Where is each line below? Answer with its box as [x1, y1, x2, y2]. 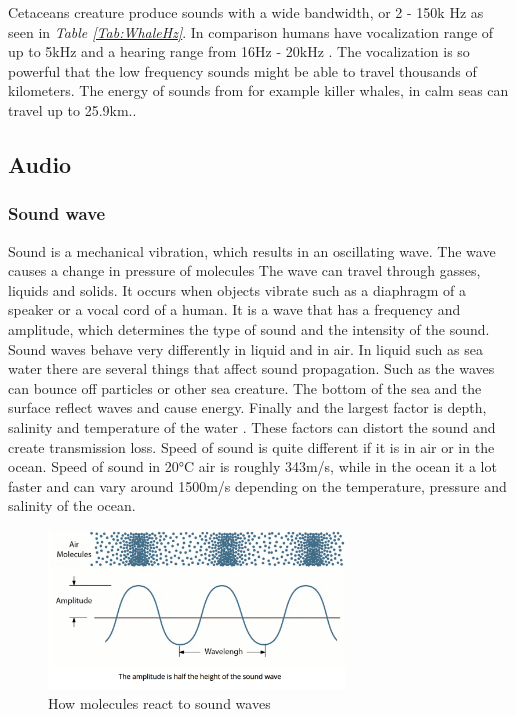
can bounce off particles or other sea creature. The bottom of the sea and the [8, 377, 482, 398]
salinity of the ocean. [8, 495, 136, 516]
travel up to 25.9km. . [8, 99, 137, 120]
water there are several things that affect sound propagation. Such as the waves [8, 358, 495, 379]
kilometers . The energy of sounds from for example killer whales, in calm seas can [8, 80, 509, 101]
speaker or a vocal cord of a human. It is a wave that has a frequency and [8, 299, 461, 320]
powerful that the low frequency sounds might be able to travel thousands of [8, 60, 477, 81]
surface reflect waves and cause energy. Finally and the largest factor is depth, [8, 397, 487, 418]
